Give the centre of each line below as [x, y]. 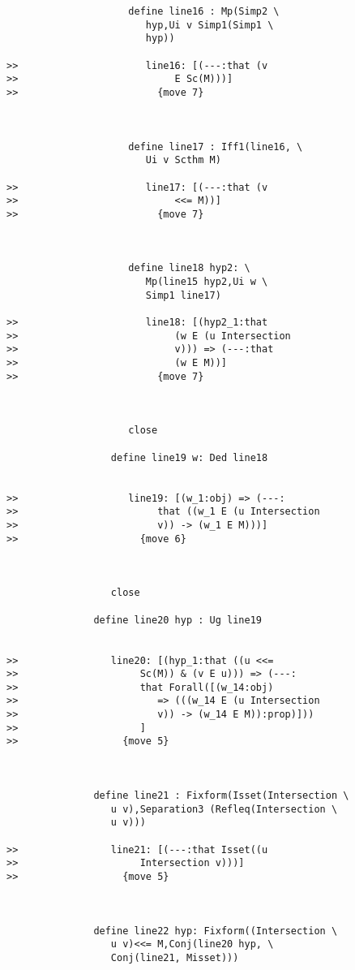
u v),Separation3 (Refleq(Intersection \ [224, 809]
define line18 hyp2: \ [189, 268]
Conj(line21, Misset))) [175, 957]
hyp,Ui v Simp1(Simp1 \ [210, 25]
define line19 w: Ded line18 [189, 457]
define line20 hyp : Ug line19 [177, 620]
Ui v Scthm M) [183, 160]
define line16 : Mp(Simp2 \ [204, 11]
